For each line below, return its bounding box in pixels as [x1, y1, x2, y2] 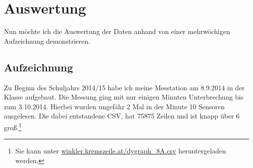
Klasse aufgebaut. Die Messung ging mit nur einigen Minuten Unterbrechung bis [4, 92, 244, 102]
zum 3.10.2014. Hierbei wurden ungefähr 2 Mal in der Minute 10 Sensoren [4, 101, 225, 111]
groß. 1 [4, 120, 22, 132]
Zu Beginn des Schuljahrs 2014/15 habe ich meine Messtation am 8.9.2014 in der [4, 82, 245, 92]
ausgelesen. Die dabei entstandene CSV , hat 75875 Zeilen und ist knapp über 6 [4, 111, 240, 121]
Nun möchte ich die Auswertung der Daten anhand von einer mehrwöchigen [4, 26, 230, 36]
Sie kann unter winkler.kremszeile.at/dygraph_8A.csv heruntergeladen [15, 146, 226, 156]
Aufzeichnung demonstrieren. [4, 35, 90, 46]
